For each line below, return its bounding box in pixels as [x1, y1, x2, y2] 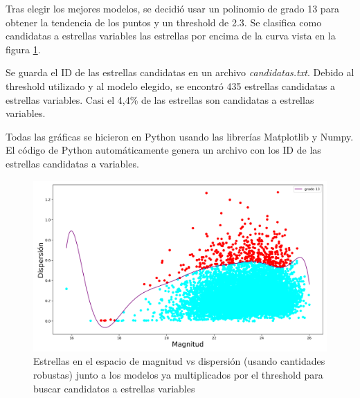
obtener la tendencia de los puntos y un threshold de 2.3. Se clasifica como [6, 15, 322, 29]
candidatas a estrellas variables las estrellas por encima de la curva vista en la [6, 28, 336, 43]
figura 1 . [6, 42, 41, 56]
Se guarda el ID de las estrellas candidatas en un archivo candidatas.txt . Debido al [6, 65, 354, 80]
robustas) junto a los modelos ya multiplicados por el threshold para [33, 367, 323, 381]
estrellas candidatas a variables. [6, 156, 139, 170]
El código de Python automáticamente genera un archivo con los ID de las [6, 143, 321, 157]
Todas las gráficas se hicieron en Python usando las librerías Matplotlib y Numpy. [6, 129, 354, 143]
